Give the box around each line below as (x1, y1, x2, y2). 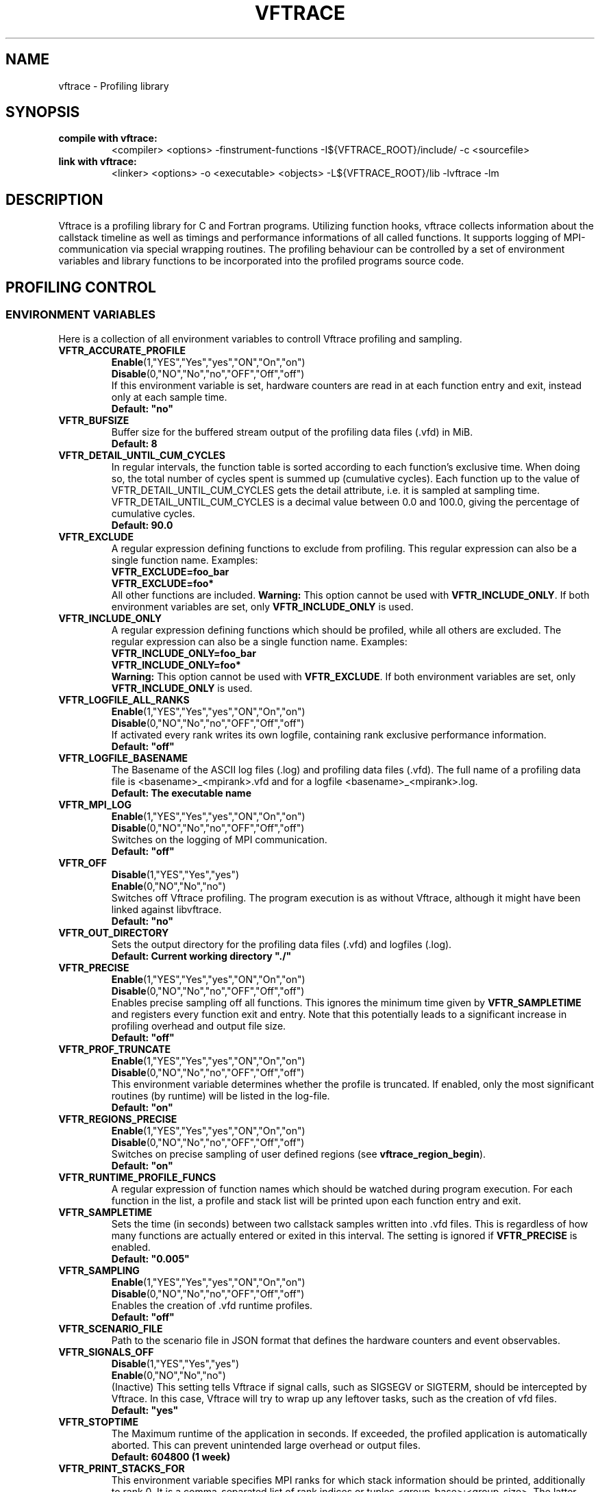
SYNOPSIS (5, 103, 80, 121)
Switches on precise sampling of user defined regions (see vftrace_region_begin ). (111, 1147, 486, 1160)
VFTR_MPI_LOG (58, 798, 132, 810)
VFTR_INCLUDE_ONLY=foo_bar (111, 647, 256, 659)
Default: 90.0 (111, 519, 173, 531)
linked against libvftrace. (111, 903, 222, 915)
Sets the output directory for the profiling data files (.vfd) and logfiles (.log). (111, 938, 452, 950)
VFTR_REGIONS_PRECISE (58, 1112, 177, 1125)
